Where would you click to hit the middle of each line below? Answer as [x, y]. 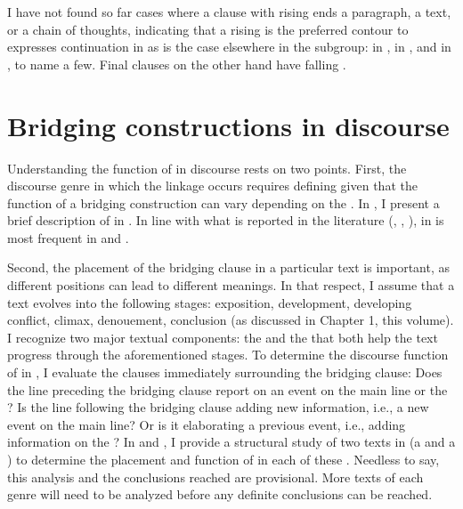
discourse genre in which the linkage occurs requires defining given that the [212, 186]
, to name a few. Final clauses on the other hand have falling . [177, 64]
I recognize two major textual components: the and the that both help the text [223, 337]
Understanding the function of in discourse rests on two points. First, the [207, 168]
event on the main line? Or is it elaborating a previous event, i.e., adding [207, 424]
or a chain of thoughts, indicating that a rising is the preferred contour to [208, 29]
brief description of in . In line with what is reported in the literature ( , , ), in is [226, 220]
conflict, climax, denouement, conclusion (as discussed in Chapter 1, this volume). [231, 320]
